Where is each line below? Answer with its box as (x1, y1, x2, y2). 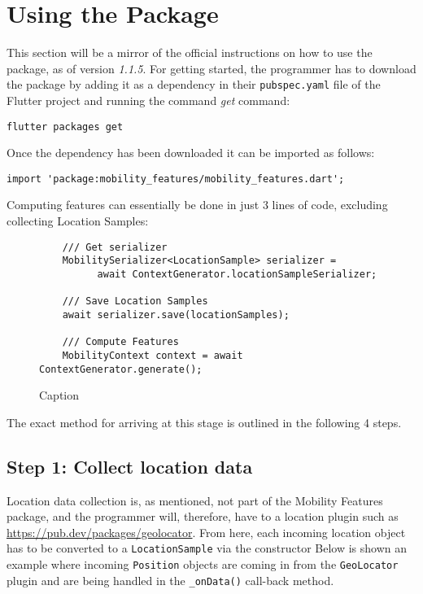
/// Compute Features (62, 336, 179, 348)
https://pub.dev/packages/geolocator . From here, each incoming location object (7, 523, 406, 540)
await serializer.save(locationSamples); (62, 308, 290, 321)
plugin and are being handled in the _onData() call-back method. (7, 571, 334, 588)
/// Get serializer (62, 241, 168, 253)
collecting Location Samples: (7, 212, 149, 229)
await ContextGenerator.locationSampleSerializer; (97, 268, 377, 280)
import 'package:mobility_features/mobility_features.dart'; (7, 173, 345, 185)
